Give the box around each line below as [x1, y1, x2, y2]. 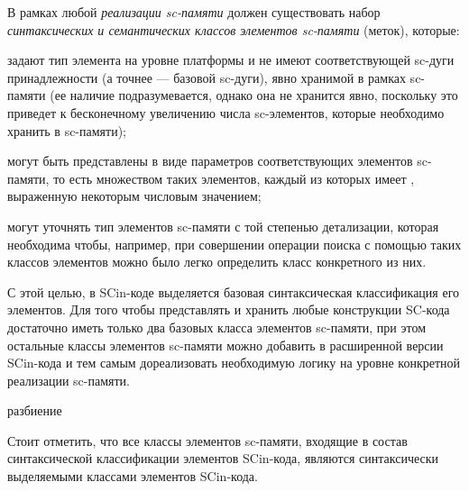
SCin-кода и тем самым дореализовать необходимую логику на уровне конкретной [7, 353, 461, 372]
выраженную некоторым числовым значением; [7, 186, 262, 205]
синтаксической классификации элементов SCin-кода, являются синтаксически [7, 449, 439, 468]
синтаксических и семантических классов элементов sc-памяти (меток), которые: [7, 20, 460, 39]
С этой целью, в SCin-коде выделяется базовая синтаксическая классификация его [7, 282, 460, 301]
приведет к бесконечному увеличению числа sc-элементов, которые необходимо [7, 103, 445, 122]
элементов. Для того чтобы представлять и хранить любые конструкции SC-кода [7, 300, 450, 319]
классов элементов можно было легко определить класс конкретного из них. [7, 252, 427, 271]
